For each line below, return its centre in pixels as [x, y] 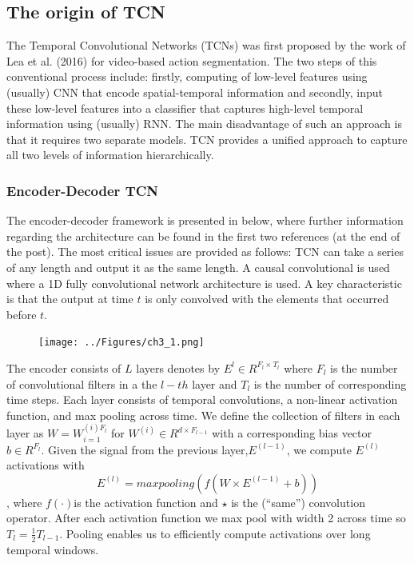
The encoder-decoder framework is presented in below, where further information [205, 220]
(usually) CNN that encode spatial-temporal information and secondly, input [195, 92]
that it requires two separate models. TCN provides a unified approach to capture [207, 139]
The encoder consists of [64, 367]
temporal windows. [53, 549]
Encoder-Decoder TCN [83, 190]
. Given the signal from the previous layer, [145, 449]
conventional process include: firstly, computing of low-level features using [187, 76]
